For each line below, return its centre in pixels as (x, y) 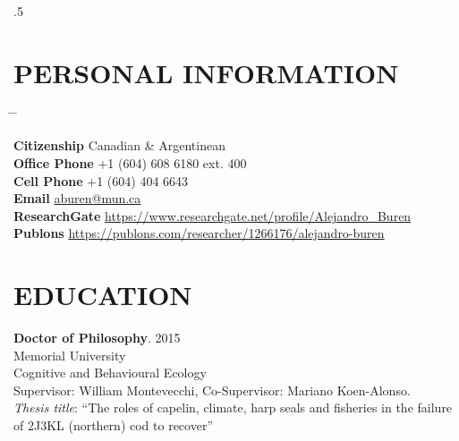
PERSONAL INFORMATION (206, 72)
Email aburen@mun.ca (77, 198)
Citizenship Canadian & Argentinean (119, 145)
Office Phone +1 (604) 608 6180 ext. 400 (130, 162)
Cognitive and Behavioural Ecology (110, 373)
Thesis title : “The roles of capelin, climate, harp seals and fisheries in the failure (233, 407)
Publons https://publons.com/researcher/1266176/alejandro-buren (199, 233)
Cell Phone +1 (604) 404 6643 (101, 180)
